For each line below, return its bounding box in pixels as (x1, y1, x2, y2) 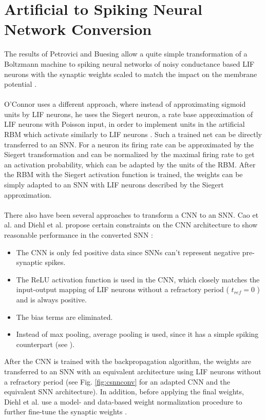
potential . (4, 79, 37, 89)
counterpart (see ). (16, 338, 75, 349)
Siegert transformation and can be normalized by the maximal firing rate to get (4, 149, 255, 160)
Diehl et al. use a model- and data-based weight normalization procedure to (4, 396, 242, 407)
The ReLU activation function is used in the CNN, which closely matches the (16, 274, 260, 284)
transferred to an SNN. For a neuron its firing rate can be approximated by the (4, 139, 254, 149)
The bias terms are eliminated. (16, 311, 113, 322)
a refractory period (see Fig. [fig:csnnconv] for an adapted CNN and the (4, 376, 231, 387)
